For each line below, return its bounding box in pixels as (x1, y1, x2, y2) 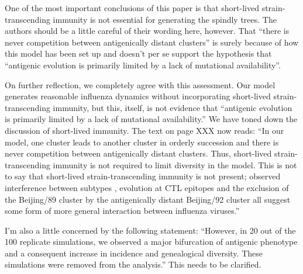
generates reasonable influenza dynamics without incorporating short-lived (5, 90, 271, 102)
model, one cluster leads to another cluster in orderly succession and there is (5, 136, 279, 148)
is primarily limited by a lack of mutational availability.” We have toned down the (5, 113, 298, 125)
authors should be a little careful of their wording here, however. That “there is (5, 25, 290, 37)
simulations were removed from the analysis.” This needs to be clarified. (5, 258, 261, 270)
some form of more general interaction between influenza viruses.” (5, 204, 240, 217)
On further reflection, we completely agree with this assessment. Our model (5, 78, 276, 91)
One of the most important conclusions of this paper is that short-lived (5, 2, 259, 13)
